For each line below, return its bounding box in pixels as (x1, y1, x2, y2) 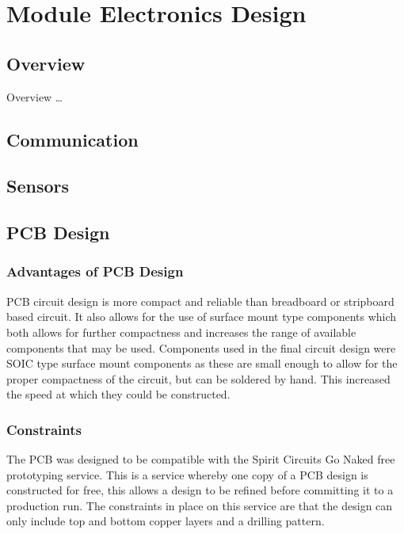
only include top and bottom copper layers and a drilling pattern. (6, 513, 325, 529)
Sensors (6, 174, 70, 198)
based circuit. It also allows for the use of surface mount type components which (6, 308, 397, 325)
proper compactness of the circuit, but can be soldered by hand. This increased (6, 370, 391, 387)
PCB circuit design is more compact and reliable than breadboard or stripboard (6, 292, 394, 309)
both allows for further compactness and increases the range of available (6, 323, 356, 340)
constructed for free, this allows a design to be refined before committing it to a (6, 482, 394, 498)
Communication (6, 127, 139, 151)
